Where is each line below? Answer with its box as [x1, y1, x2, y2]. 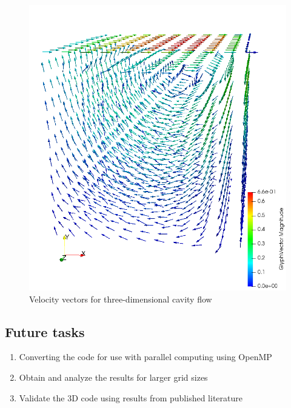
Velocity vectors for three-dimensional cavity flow [29, 292, 212, 305]
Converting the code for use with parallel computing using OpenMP [19, 350, 272, 363]
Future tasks [5, 322, 85, 341]
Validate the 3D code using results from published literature [19, 391, 242, 404]
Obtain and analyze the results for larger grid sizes [19, 371, 208, 384]
